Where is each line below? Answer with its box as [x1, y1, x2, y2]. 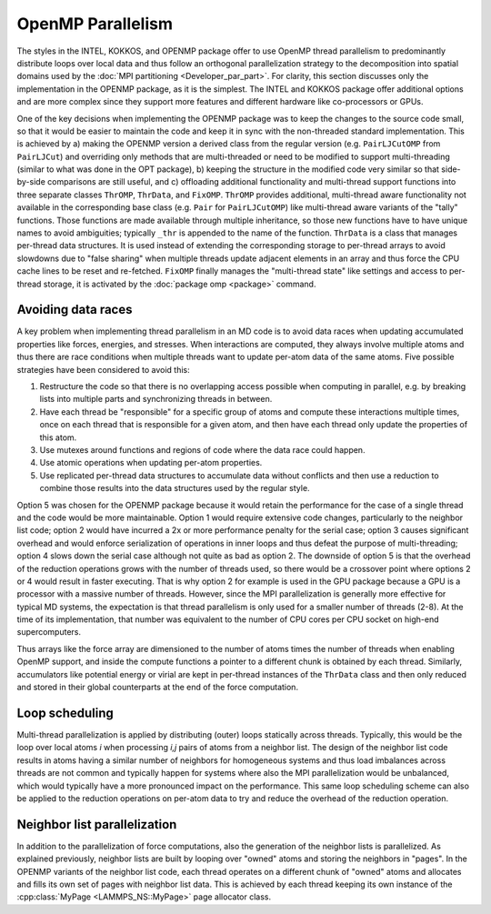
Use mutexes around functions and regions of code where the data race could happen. [39, 445, 366, 455]
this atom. [39, 432, 77, 443]
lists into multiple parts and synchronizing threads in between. [39, 394, 273, 405]
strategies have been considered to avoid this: [16, 364, 190, 375]
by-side [16, 176, 45, 187]
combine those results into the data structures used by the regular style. [39, 483, 310, 494]
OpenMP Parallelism [16, 14, 173, 34]
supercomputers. [16, 627, 82, 638]
